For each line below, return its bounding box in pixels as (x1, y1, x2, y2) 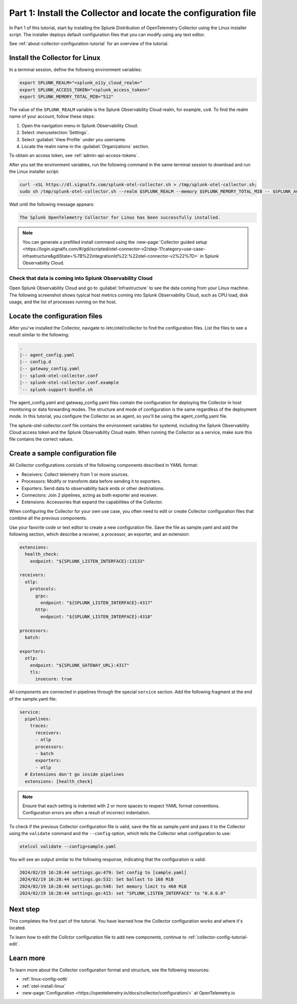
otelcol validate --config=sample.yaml (19, 844, 116, 849)
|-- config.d (19, 359, 51, 364)
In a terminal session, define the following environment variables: (9, 67, 142, 73)
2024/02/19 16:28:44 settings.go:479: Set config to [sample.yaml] (19, 870, 187, 876)
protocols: (30, 586, 56, 592)
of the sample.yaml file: (9, 696, 57, 702)
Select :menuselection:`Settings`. (21, 129, 89, 136)
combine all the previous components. (9, 515, 88, 521)
